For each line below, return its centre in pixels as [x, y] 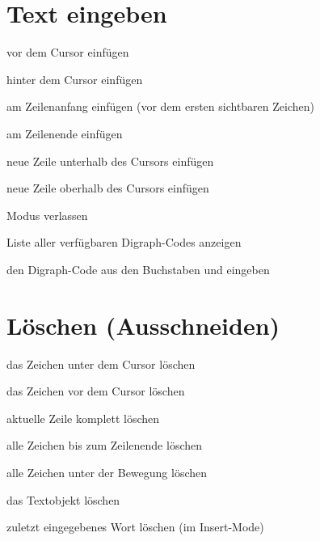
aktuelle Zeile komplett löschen [83, 418]
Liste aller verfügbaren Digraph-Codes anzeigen [124, 242]
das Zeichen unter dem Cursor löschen [101, 363]
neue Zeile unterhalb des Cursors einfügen [110, 161]
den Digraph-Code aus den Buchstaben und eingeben [138, 269]
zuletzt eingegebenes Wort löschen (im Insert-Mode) [135, 527]
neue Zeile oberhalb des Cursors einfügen [108, 188]
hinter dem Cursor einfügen [75, 79]
